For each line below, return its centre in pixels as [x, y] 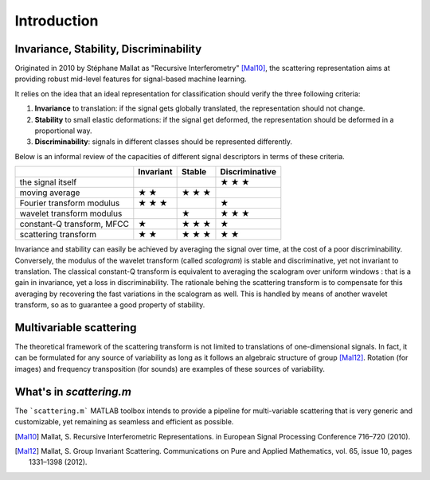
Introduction [57, 21]
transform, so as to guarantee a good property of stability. [110, 305]
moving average [50, 193]
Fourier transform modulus [70, 203]
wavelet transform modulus [71, 213]
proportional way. [63, 131]
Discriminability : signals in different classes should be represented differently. [164, 142]
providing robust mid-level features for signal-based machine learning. [131, 79]
